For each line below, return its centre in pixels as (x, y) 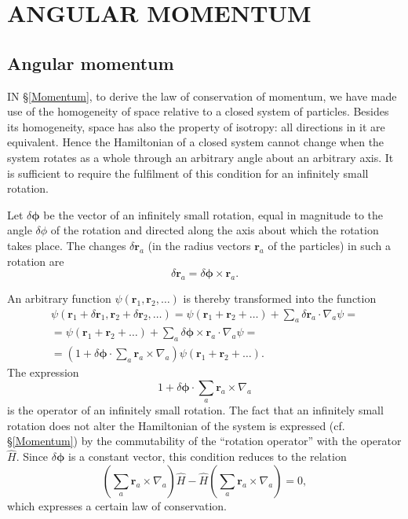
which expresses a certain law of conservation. (117, 505)
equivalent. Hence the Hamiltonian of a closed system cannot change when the (196, 142)
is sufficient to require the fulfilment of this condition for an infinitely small (188, 173)
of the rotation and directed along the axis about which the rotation (215, 230)
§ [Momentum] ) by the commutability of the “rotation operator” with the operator (204, 441)
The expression (43, 372)
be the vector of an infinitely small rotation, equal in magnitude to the (213, 214)
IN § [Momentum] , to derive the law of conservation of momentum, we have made (202, 96)
